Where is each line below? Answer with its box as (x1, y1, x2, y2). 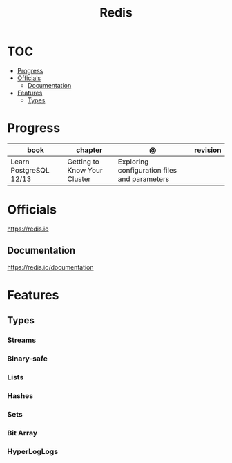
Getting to (67, 157, 100, 167)
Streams (7, 335, 37, 345)
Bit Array (7, 428, 38, 437)
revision (194, 145, 222, 155)
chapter (75, 145, 103, 155)
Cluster (67, 174, 91, 184)
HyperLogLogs (7, 446, 59, 456)
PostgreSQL (10, 165, 50, 175)
